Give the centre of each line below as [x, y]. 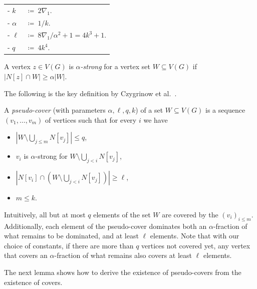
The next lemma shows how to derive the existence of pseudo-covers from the [123, 272]
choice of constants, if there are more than [69, 245]
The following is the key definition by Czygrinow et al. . [90, 93]
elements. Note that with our [195, 236]
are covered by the [190, 214]
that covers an [26, 255]
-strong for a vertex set [115, 66]
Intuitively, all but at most [45, 214]
